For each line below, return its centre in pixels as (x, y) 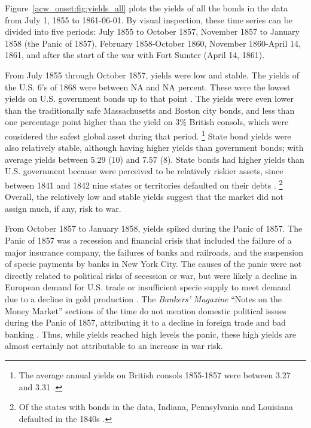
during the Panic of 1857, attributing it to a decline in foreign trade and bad (145, 322)
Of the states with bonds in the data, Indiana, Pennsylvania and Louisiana (156, 407)
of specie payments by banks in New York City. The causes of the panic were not (153, 264)
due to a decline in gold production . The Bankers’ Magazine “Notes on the (143, 298)
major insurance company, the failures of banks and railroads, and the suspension (154, 252)
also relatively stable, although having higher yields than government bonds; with (154, 148)
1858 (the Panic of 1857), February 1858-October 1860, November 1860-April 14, (153, 43)
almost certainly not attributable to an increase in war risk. (114, 346)
